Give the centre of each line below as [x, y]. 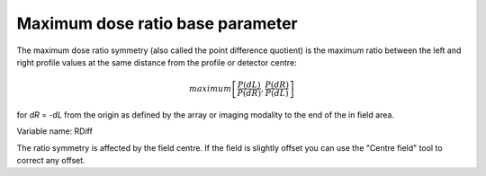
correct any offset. [51, 161]
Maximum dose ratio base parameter [157, 23]
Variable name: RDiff [55, 131]
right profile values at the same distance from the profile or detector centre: [157, 62]
